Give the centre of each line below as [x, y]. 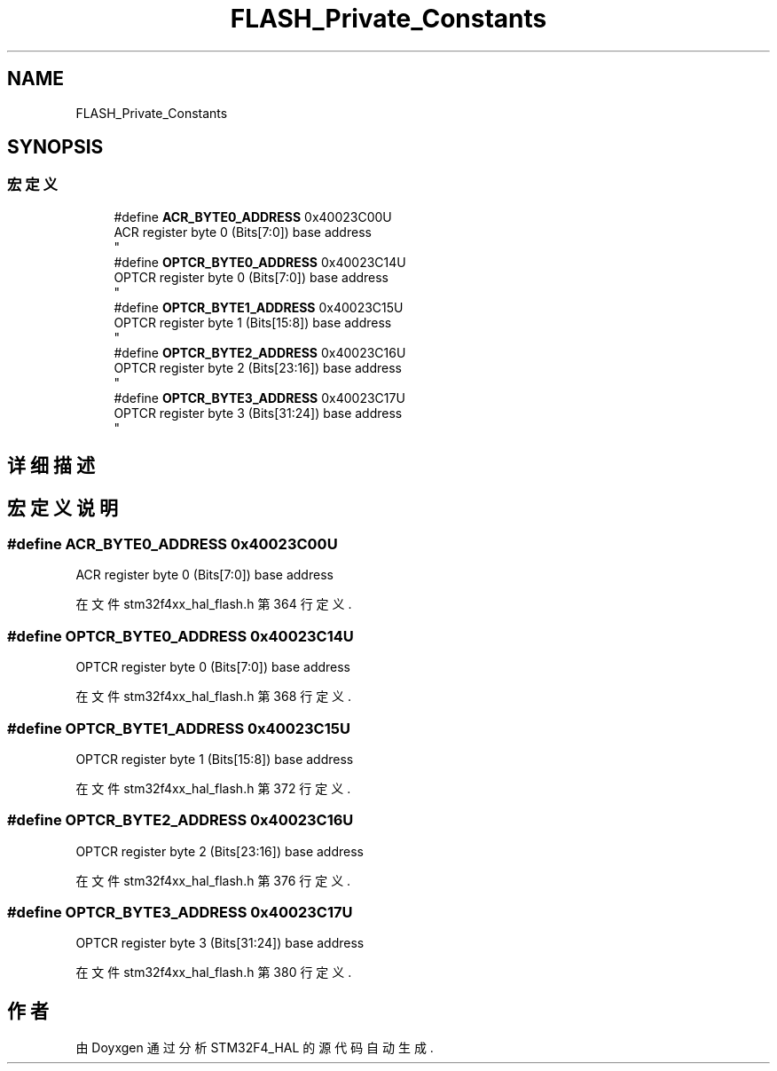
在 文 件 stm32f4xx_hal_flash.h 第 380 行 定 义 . [214, 973]
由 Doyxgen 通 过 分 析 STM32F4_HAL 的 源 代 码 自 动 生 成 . [255, 1048]
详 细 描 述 [51, 466]
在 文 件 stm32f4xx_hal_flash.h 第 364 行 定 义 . [214, 604]
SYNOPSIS [55, 147]
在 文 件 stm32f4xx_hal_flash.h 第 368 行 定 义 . [214, 697]
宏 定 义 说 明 [63, 508]
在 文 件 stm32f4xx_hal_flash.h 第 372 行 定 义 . [213, 788]
